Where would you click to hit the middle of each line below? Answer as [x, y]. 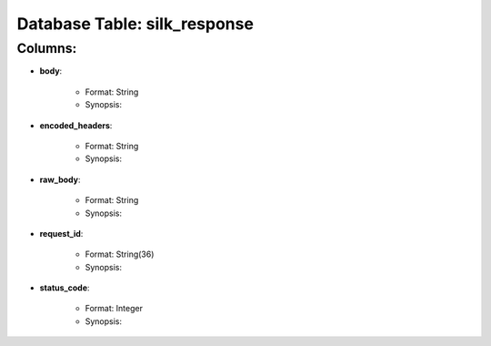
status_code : [65, 288]
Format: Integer [114, 309]
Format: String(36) [120, 254]
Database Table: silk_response [135, 24]
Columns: [47, 48]
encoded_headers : [76, 125]
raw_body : [60, 179]
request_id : [61, 233]
